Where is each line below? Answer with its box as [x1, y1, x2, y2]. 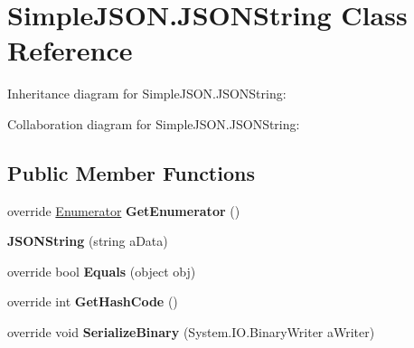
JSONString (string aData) [7, 231, 168, 250]
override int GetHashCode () [7, 292, 178, 311]
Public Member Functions [7, 158, 255, 186]
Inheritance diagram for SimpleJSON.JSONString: [7, 84, 287, 103]
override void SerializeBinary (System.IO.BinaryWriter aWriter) [7, 323, 375, 342]
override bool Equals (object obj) [7, 261, 196, 280]
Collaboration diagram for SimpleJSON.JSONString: [7, 114, 300, 133]
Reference [7, 32, 133, 69]
